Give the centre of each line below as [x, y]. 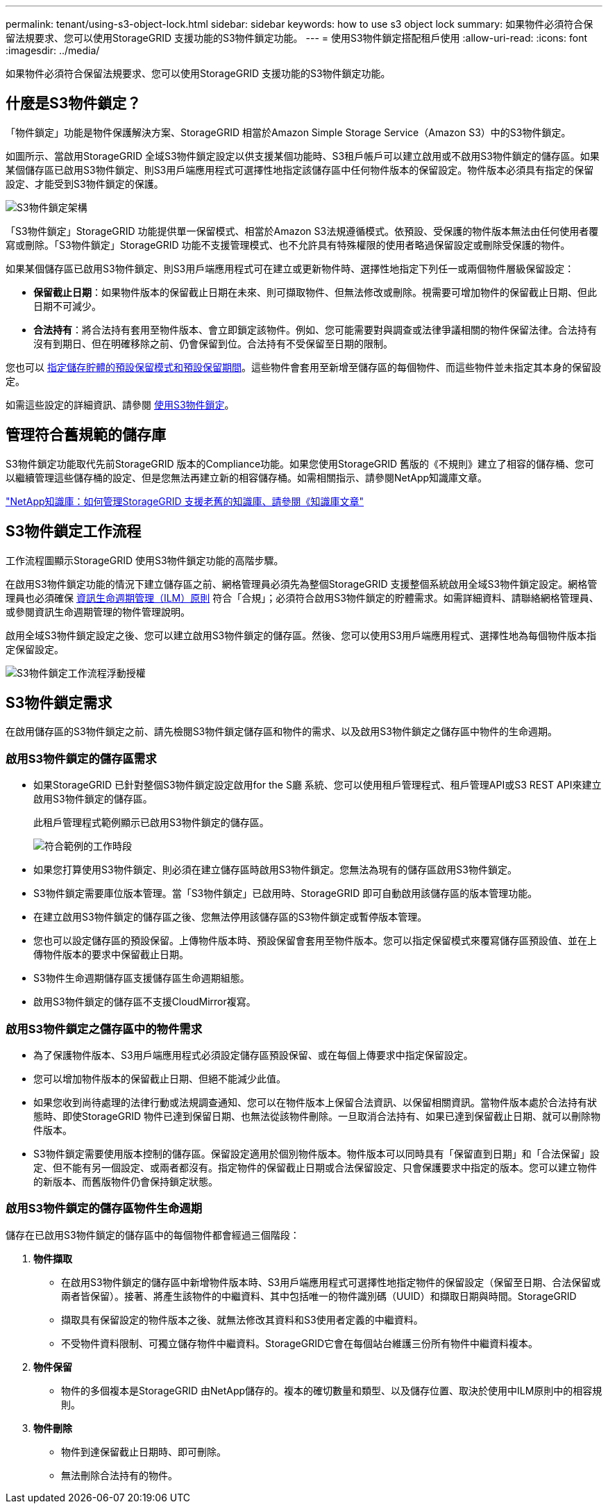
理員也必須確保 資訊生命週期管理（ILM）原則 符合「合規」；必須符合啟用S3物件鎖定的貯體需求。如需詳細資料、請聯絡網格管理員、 [302, 597]
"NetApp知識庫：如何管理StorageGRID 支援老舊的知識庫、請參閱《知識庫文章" [185, 501]
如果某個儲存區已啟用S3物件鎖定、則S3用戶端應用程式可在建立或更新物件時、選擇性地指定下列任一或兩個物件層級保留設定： [290, 268]
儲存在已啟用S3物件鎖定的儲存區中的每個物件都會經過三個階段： [153, 1235]
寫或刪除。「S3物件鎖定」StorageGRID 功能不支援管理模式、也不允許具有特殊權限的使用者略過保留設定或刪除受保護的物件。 [288, 245]
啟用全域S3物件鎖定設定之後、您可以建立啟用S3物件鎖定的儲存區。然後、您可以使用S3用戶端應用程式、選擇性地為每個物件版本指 [301, 635]
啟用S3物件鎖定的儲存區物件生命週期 [104, 1209]
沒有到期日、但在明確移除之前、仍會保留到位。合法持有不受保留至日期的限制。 [213, 343]
